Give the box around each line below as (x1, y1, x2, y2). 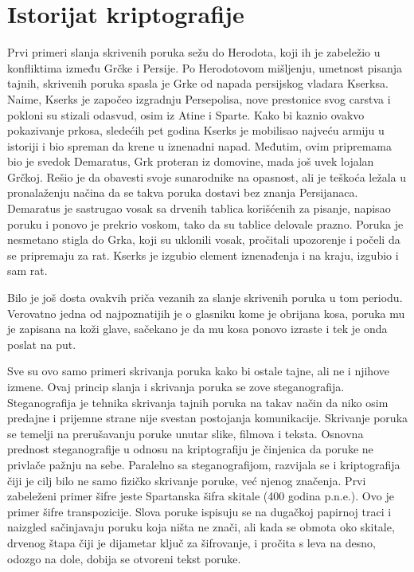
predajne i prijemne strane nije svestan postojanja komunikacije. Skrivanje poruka (7, 409, 408, 426)
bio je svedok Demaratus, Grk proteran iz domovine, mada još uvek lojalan (7, 153, 374, 170)
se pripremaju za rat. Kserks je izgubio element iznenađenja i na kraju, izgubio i (7, 246, 399, 263)
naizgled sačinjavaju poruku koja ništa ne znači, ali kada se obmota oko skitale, (7, 519, 395, 535)
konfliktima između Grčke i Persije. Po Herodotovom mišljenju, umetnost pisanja (7, 59, 402, 76)
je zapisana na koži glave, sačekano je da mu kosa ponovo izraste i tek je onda (7, 320, 388, 337)
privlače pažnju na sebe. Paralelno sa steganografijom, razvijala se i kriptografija (7, 456, 400, 472)
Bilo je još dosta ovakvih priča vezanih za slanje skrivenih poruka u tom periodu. (7, 289, 403, 306)
